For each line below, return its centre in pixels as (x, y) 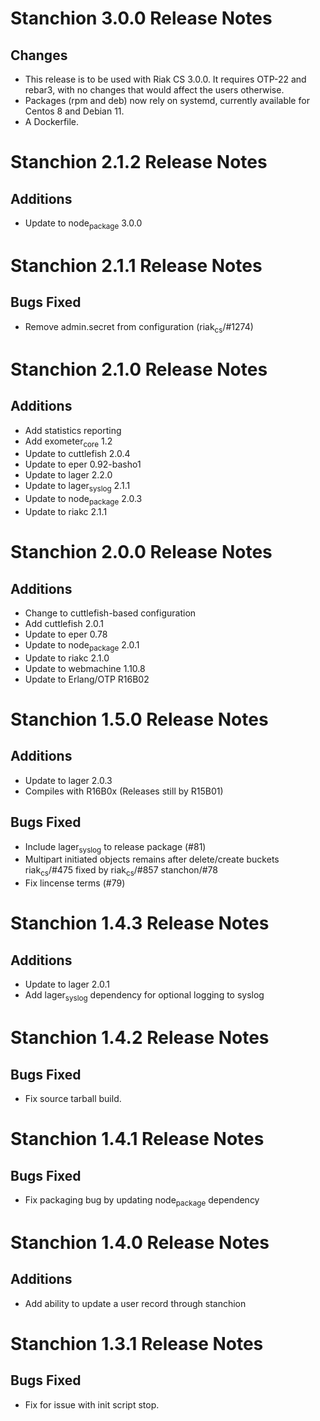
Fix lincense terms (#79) (75, 883)
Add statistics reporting (73, 430)
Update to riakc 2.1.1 (66, 511)
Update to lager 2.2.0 (68, 475)
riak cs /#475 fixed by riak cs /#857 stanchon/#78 (121, 871)
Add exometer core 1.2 (68, 442)
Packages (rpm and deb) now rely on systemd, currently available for (167, 100)
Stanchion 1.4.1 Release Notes (137, 1139)
